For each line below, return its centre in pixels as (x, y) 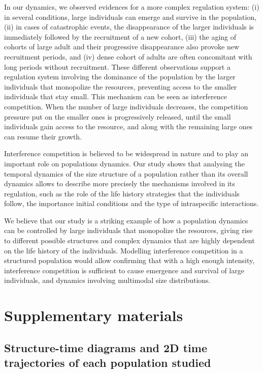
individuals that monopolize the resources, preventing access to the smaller (121, 86)
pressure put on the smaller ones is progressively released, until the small (118, 116)
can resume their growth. (43, 136)
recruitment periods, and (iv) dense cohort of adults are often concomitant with (128, 56)
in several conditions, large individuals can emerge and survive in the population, (130, 17)
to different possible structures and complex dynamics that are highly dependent (129, 240)
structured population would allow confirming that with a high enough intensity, (129, 260)
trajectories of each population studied (108, 363)
